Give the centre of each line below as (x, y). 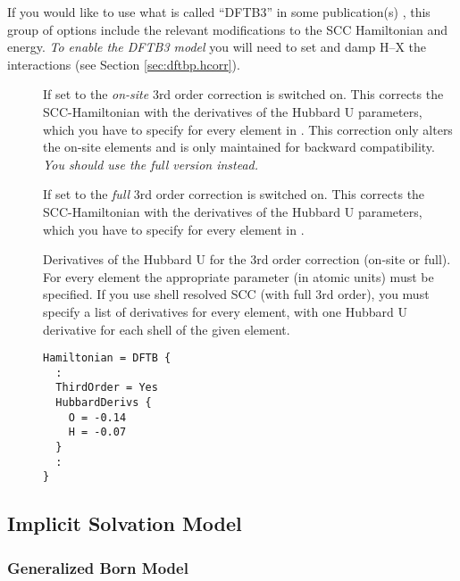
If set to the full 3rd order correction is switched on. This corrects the (234, 194)
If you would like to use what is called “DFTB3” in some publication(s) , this (219, 12)
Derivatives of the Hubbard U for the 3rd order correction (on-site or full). (247, 259)
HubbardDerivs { (104, 403)
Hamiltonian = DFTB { (107, 358)
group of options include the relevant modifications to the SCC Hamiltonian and (227, 29)
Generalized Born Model (98, 567)
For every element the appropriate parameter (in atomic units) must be (238, 276)
